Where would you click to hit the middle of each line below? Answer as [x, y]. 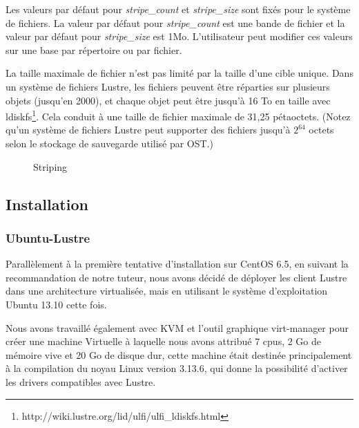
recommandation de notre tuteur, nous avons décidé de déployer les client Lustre [176, 277]
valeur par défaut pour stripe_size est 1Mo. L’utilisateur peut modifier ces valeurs [179, 36]
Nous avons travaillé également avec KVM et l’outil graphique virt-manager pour [177, 327]
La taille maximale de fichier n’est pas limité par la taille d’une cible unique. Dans [179, 73]
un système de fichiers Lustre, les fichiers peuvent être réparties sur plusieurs [168, 86]
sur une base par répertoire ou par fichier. [94, 49]
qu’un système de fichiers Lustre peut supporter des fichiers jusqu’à [148, 130]
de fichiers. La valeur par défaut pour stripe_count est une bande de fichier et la [175, 22]
